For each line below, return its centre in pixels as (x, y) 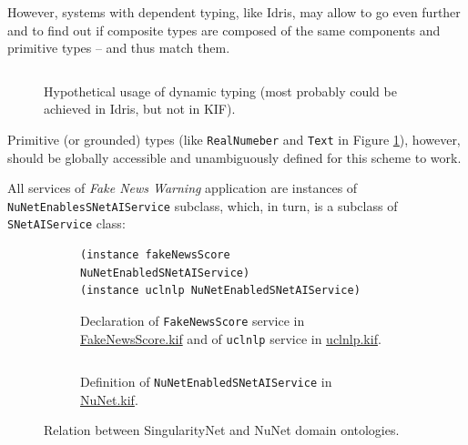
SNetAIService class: (66, 223)
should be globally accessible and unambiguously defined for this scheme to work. (234, 157)
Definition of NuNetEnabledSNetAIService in (206, 382)
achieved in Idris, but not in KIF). (140, 109)
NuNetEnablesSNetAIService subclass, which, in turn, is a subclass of (203, 205)
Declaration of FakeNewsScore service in (193, 320)
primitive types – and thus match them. (119, 48)
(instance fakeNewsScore (155, 255)
